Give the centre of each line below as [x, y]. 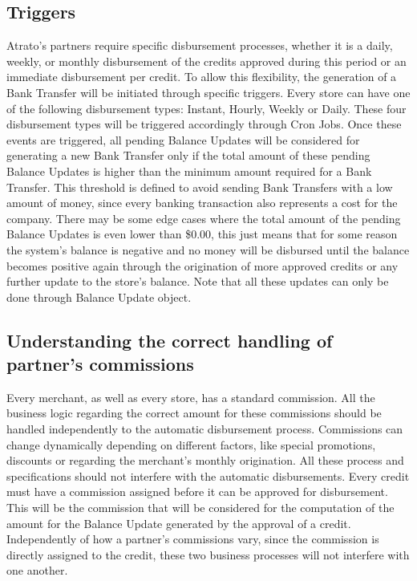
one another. [37, 570]
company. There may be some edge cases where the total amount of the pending [204, 218]
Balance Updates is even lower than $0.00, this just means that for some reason [202, 234]
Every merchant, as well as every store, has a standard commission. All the [191, 397]
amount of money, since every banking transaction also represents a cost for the [202, 203]
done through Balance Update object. [99, 297]
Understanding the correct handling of [170, 340]
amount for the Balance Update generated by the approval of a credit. [179, 523]
